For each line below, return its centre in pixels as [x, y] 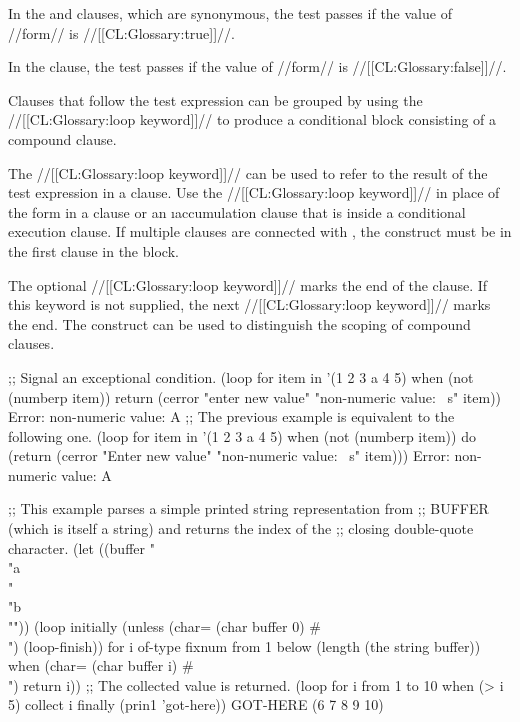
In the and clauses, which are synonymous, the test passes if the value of [230, 13]
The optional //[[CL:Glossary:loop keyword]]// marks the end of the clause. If [248, 284]
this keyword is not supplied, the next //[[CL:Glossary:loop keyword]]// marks [249, 304]
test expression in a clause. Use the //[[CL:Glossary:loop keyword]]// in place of [254, 192]
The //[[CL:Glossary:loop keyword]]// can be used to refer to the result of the [248, 172]
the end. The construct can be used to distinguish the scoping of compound [239, 323]
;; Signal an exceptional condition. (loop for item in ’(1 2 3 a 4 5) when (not [241, 376]
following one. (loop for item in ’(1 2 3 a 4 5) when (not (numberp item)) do [242, 435]
